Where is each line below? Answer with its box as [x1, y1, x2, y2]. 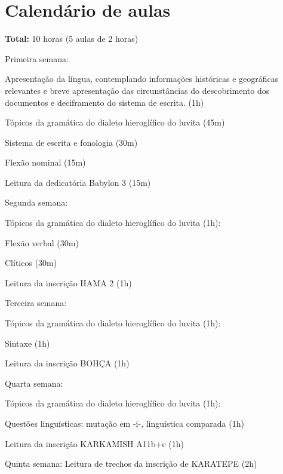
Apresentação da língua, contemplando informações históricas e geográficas [5, 72, 279, 85]
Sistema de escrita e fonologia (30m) [5, 136, 138, 148]
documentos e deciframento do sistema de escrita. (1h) [5, 96, 204, 108]
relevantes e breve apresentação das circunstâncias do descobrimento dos [5, 84, 270, 96]
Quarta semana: [5, 377, 63, 389]
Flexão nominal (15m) [5, 156, 86, 169]
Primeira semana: [5, 52, 69, 65]
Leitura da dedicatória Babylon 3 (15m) [5, 176, 151, 188]
